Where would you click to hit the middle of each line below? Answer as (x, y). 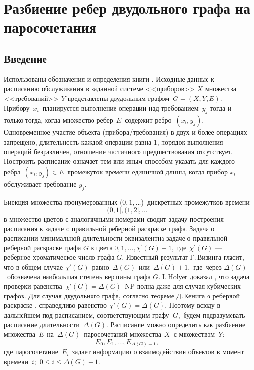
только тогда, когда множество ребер (58, 120)
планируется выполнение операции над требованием (120, 108)
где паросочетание (31, 352)
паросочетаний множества (123, 334)
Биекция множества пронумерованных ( (63, 202)
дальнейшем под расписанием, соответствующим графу (87, 315)
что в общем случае (34, 267)
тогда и (220, 108)
